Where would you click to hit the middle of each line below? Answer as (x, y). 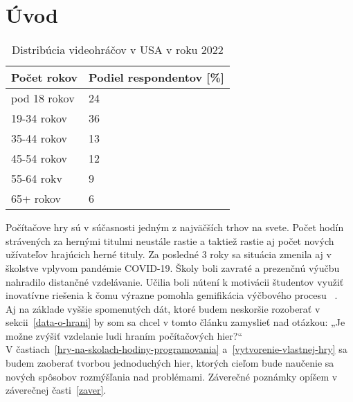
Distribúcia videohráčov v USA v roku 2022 (118, 50)
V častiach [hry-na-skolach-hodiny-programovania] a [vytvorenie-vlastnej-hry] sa (176, 349)
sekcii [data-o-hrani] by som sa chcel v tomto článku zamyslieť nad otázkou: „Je (175, 322)
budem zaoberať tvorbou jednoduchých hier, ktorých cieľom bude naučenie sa (170, 363)
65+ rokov (36, 199)
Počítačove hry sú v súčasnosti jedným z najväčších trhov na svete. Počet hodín (175, 227)
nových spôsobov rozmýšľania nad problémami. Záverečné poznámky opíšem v (172, 376)
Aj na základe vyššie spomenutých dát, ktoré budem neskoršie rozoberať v (163, 308)
